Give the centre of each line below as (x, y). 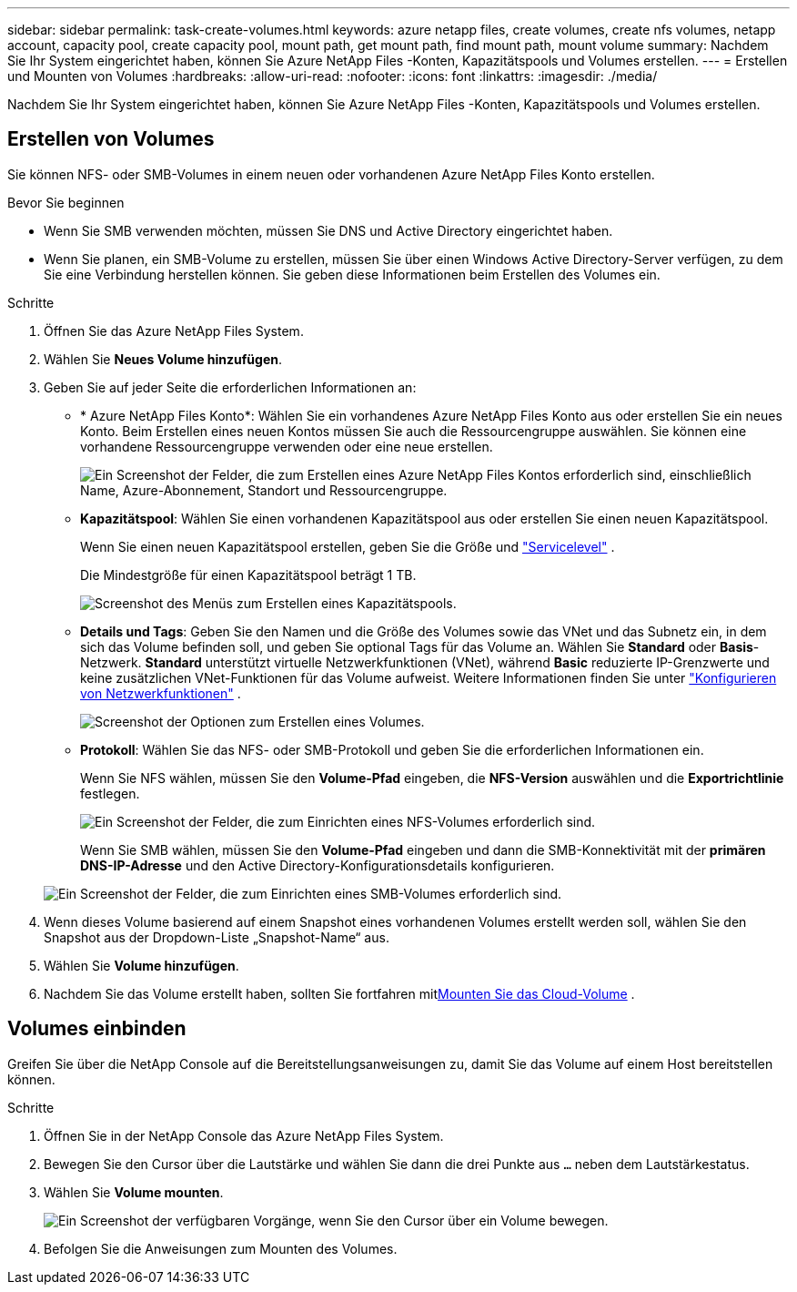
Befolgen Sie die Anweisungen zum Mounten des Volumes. (221, 1248)
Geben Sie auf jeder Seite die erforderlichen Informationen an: (230, 387)
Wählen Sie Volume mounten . (134, 1192)
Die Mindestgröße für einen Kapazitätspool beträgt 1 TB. (248, 575)
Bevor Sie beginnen (66, 202)
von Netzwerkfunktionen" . (161, 693)
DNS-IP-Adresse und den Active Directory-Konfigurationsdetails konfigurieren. (318, 865)
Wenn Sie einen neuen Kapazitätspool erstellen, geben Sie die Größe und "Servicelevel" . (348, 546)
